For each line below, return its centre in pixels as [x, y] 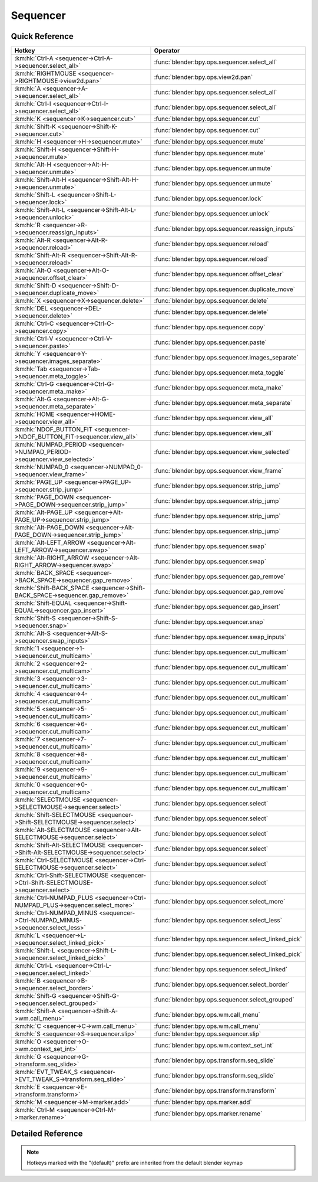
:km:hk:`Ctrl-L [34, 966]
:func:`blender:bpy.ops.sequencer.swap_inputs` [220, 637]
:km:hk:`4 [28, 694]
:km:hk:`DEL [31, 309]
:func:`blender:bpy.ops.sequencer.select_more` [220, 902]
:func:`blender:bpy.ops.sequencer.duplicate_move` [225, 289]
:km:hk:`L [27, 935]
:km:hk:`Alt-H [33, 165]
